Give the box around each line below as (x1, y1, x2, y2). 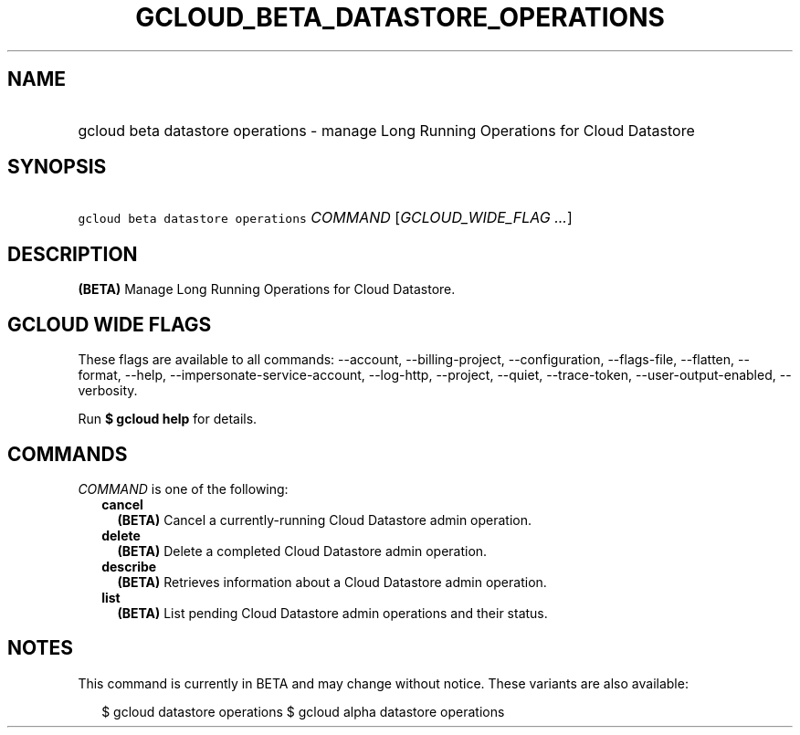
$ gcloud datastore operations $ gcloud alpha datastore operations (101, 703, 505, 719)
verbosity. (78, 383, 138, 399)
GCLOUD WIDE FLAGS (7, 312, 212, 336)
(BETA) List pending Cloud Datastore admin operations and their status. (117, 604, 548, 621)
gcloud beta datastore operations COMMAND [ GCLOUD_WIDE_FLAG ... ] (78, 208, 573, 227)
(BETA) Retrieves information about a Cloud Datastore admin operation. (117, 573, 547, 590)
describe (101, 558, 157, 574)
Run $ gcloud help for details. (78, 411, 258, 427)
